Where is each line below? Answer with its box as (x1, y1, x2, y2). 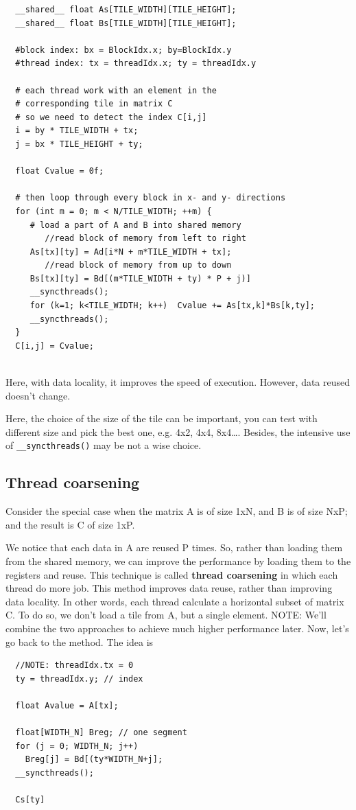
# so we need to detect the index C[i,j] (15, 112, 207, 122)
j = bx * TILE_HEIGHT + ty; (15, 139, 143, 149)
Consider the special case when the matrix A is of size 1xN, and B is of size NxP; (5, 504, 348, 518)
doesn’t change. (5, 388, 71, 402)
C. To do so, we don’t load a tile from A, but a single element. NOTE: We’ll (5, 607, 327, 622)
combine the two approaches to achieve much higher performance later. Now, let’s (5, 621, 349, 636)
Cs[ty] (15, 795, 45, 805)
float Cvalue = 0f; (15, 166, 104, 176)
